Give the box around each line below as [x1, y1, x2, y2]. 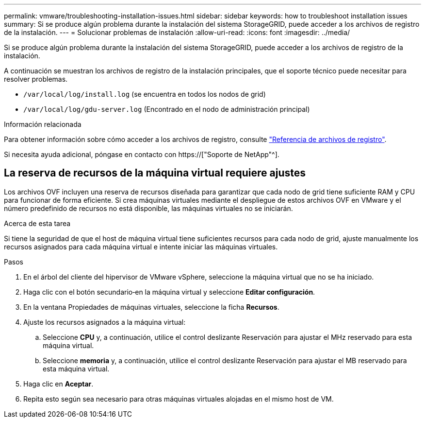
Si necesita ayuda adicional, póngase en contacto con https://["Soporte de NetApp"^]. [4, 150, 279, 158]
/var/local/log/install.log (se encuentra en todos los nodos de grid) [23, 90, 266, 98]
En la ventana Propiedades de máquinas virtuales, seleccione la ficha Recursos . [23, 302, 279, 311]
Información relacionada [4, 120, 82, 128]
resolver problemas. [4, 75, 68, 83]
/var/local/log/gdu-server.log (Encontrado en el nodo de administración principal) [23, 105, 310, 113]
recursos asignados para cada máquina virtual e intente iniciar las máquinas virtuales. [4, 242, 278, 251]
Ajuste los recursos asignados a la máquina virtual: [23, 317, 186, 326]
